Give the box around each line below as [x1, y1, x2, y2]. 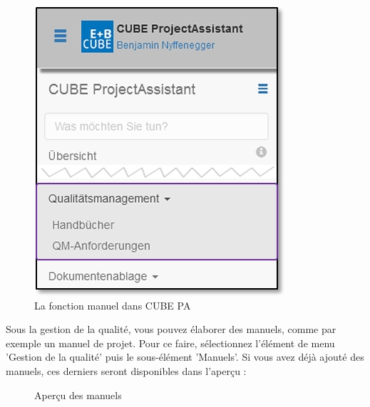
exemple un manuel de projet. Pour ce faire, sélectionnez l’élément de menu [6, 335, 335, 350]
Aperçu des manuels [34, 387, 122, 402]
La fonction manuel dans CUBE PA [34, 297, 191, 312]
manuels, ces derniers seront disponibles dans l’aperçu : [6, 363, 247, 378]
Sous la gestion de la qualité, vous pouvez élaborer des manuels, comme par [6, 322, 336, 337]
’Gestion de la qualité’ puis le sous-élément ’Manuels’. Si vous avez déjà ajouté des [6, 349, 364, 364]
